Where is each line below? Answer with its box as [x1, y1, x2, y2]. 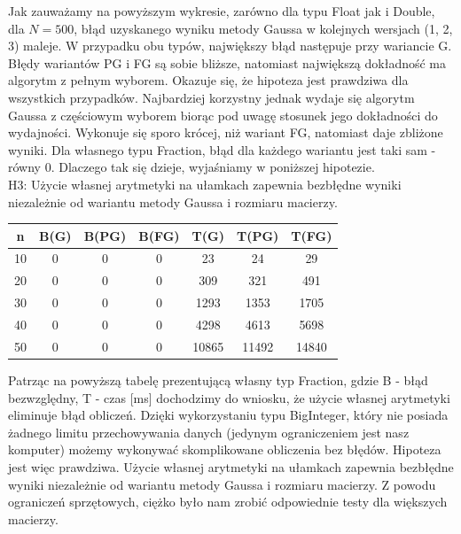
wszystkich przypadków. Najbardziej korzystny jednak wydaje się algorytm [8, 88, 415, 106]
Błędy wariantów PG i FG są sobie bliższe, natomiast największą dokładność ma [8, 53, 447, 72]
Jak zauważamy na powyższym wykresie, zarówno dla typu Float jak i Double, [8, 2, 435, 19]
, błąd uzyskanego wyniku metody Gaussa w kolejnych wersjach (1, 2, [74, 19, 453, 37]
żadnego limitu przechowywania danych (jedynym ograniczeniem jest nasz [8, 422, 410, 441]
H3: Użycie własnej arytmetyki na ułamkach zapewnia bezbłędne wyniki [8, 174, 402, 193]
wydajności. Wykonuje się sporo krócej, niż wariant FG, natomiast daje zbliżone [8, 123, 443, 142]
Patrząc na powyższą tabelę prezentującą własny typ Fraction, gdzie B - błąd [8, 370, 428, 389]
